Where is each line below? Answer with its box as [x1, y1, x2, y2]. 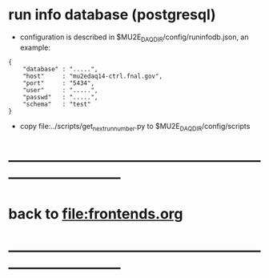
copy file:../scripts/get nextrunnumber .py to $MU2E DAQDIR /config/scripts [19, 121, 251, 133]
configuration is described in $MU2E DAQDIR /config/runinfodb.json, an [19, 32, 250, 43]
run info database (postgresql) [8, 6, 216, 24]
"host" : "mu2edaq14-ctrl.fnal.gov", [22, 72, 163, 80]
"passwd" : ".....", [22, 93, 98, 101]
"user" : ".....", [22, 86, 98, 94]
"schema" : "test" [22, 100, 91, 108]
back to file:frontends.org [8, 204, 183, 223]
